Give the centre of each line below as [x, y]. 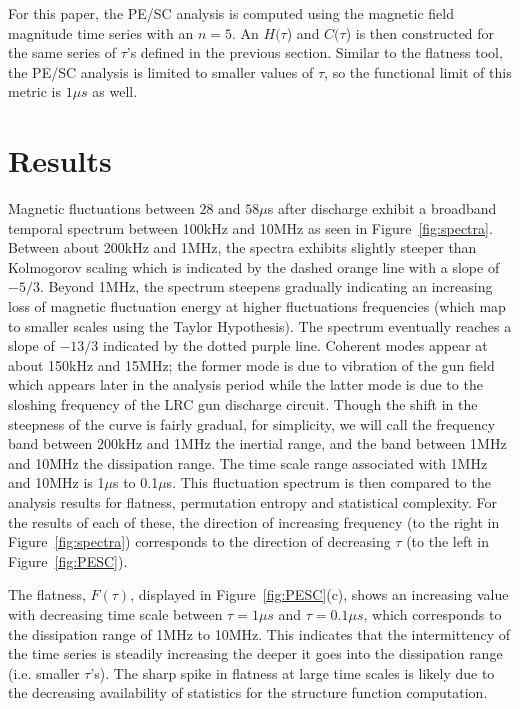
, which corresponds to [432, 613]
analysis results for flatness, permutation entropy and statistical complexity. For [253, 502]
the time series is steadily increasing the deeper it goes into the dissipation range [255, 653]
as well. [115, 91]
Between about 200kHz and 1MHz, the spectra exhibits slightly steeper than [242, 247]
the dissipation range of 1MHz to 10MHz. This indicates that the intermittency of [259, 633]
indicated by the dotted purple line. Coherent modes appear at [295, 345]
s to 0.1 [135, 482]
